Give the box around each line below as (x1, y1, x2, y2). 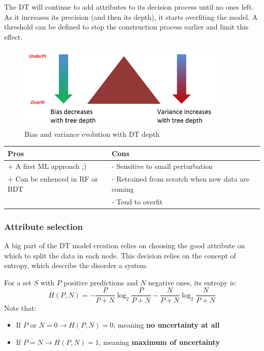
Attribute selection (4, 220, 83, 232)
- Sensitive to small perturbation (111, 161, 213, 171)
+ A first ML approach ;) (8, 161, 87, 171)
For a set (4, 277, 31, 287)
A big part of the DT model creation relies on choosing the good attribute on (4, 240, 245, 251)
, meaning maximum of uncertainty (98, 336, 220, 347)
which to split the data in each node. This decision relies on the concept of (4, 250, 236, 260)
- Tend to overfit (111, 196, 163, 207)
